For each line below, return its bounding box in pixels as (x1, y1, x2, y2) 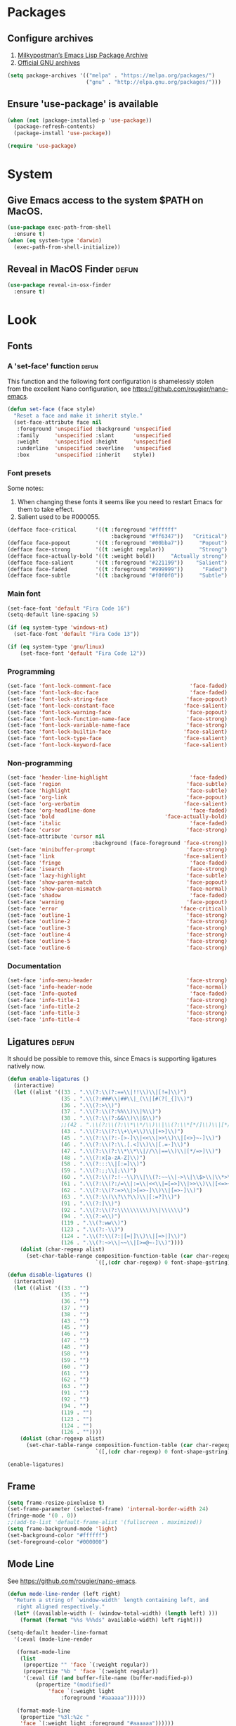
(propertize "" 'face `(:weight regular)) (22, 1661, 150, 1669)
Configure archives (7, 32, 93, 44)
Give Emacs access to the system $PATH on (7, 194, 204, 206)
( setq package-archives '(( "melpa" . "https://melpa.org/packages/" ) (7, 72, 216, 79)
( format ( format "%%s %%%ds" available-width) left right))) (20, 1617, 202, 1624)
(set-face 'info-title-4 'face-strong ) (7, 1016, 228, 1023)
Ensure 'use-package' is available (7, 98, 159, 110)
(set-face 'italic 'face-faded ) (7, 820, 228, 827)
